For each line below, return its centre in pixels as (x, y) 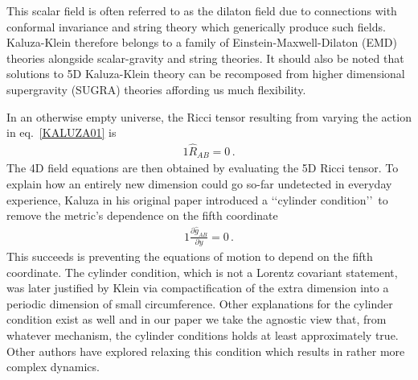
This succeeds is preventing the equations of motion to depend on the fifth (190, 256)
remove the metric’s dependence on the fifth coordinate (142, 215)
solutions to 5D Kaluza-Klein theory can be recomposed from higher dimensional (206, 74)
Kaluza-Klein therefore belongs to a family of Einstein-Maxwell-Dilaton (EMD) (202, 42)
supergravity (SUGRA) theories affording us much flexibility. (156, 89)
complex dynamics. (53, 367)
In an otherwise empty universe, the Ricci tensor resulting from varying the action (209, 116)
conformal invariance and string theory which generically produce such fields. (196, 26)
